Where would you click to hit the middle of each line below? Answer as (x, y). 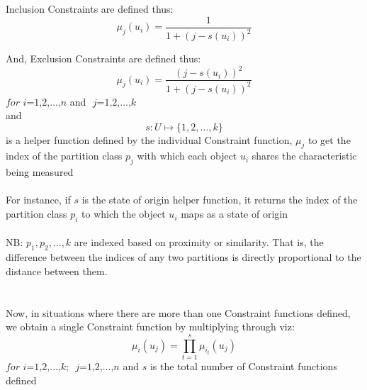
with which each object (187, 156)
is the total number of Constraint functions (243, 366)
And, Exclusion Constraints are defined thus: (103, 58)
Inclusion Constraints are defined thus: (90, 9)
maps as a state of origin (234, 214)
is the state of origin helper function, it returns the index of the (220, 200)
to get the (329, 139)
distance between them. (57, 271)
